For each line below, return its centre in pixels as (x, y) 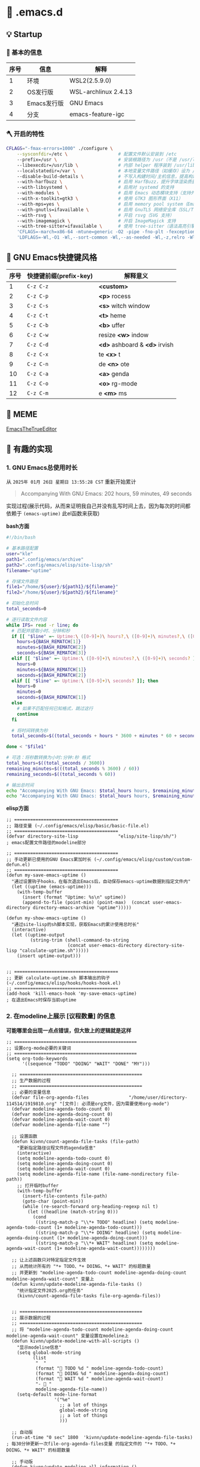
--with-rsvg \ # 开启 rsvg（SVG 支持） (96, 215)
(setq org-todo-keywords (37, 1058)
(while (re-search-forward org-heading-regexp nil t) (90, 1206)
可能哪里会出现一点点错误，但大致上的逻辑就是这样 (69, 1030)
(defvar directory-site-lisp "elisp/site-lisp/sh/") (92, 836)
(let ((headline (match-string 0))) (73, 1212)
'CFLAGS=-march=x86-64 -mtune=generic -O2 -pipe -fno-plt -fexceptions (107, 232)
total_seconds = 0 (26, 609)
